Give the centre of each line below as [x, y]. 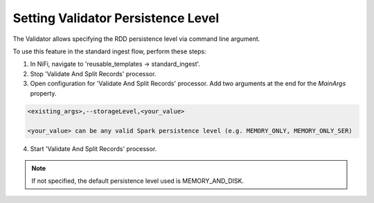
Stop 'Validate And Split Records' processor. [93, 73]
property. [43, 93]
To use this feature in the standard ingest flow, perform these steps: [110, 51]
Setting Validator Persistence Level [116, 18]
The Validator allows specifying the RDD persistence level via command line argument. [136, 39]
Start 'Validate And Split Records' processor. [93, 149]
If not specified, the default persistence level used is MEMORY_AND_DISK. [138, 181]
